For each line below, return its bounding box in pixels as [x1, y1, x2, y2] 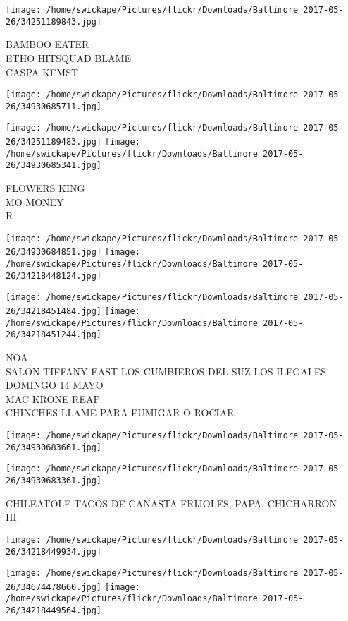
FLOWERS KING [6, 181, 85, 195]
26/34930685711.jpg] [6, 101, 102, 111]
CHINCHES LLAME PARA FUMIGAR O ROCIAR [6, 405, 235, 420]
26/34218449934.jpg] [6, 546, 102, 557]
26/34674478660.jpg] [6, 581, 102, 592]
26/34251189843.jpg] [6, 16, 102, 27]
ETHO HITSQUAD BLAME [6, 50, 131, 65]
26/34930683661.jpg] [6, 442, 102, 452]
